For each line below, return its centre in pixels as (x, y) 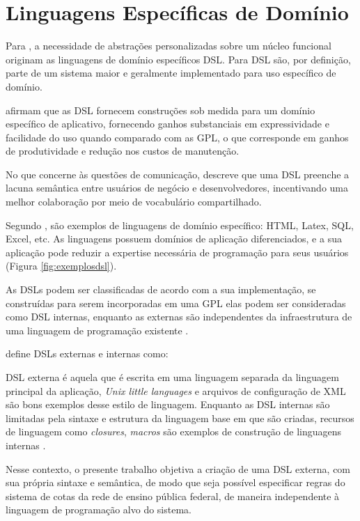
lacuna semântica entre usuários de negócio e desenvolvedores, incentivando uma (177, 188)
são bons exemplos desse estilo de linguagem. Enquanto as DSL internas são (168, 404)
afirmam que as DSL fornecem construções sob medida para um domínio (161, 110)
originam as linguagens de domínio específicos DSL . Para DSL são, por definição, (178, 59)
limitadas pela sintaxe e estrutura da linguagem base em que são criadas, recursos (180, 418)
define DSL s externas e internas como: (87, 353)
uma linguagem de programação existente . (97, 330)
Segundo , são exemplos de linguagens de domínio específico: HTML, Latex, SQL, (180, 225)
